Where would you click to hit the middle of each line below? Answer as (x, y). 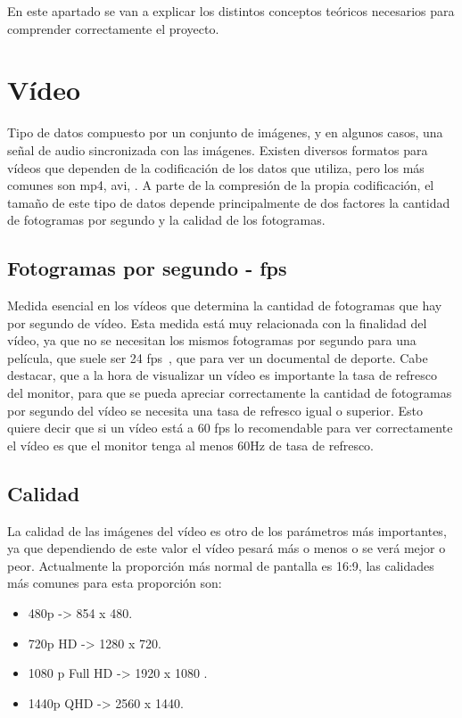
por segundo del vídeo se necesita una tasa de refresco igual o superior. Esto (215, 410)
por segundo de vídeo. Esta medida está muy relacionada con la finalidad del (217, 322)
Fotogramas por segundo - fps (147, 268)
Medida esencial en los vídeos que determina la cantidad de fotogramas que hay (225, 305)
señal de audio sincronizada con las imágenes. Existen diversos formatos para (218, 149)
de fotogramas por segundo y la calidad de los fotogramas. (166, 220)
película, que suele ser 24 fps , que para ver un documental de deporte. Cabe (218, 357)
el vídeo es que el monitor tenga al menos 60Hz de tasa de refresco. (191, 445)
